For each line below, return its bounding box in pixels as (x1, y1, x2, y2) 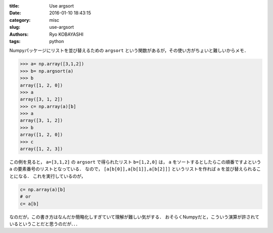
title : (9, 3, 20, 9)
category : (9, 17, 31, 23)
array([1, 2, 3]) (20, 146, 63, 152)
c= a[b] (20, 201, 39, 207)
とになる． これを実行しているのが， (9, 173, 86, 179)
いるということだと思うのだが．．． (9, 220, 80, 227)
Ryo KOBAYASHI (49, 31, 83, 37)
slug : (9, 24, 20, 30)
